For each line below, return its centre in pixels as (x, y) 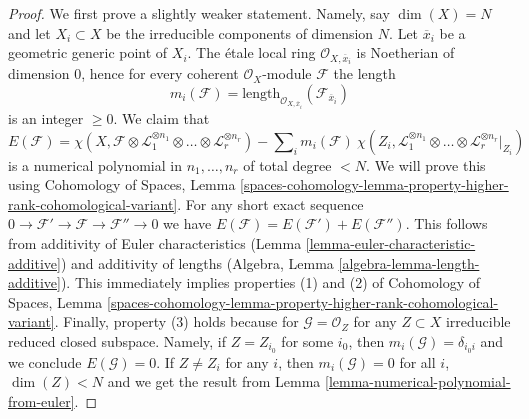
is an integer (46, 118)
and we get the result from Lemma (214, 381)
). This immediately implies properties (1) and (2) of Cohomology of (270, 282)
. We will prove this (426, 164)
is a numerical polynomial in (95, 164)
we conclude (45, 361)
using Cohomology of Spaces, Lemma (122, 184)
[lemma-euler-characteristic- (390, 242)
